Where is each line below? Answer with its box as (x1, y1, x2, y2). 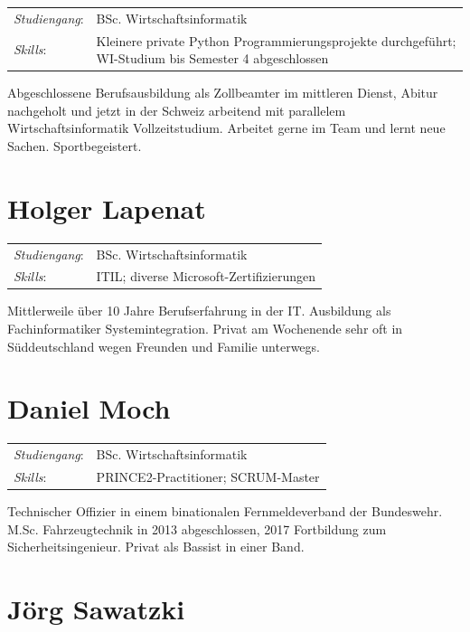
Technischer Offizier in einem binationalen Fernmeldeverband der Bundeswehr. (7, 502, 443, 521)
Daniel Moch (7, 390, 171, 427)
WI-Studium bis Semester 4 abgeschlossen (96, 49, 329, 68)
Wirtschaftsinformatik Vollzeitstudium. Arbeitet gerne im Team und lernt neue (7, 118, 446, 137)
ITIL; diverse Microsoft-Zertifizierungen (96, 267, 316, 286)
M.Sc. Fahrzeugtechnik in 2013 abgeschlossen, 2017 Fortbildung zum (7, 519, 387, 538)
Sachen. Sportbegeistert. (7, 137, 142, 156)
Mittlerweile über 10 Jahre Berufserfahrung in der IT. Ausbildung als (7, 301, 391, 320)
